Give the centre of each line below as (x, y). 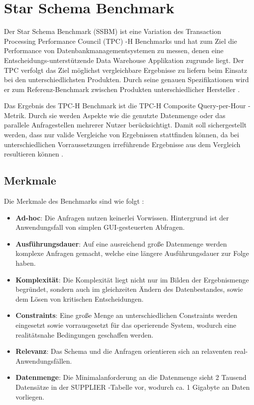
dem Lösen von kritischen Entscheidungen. (80, 298)
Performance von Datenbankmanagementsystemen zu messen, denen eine (114, 50)
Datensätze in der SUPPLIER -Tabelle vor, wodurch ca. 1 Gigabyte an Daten (133, 387)
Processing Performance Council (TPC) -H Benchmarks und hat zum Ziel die (121, 41)
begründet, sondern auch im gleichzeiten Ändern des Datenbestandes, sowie (129, 289)
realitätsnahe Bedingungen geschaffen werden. (85, 334)
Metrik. (15, 115)
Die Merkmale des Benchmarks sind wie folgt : (74, 201)
